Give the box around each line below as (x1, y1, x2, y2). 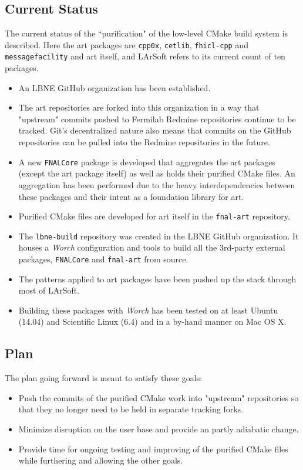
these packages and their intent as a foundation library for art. (18, 190, 244, 202)
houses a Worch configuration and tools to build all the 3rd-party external (18, 241, 285, 254)
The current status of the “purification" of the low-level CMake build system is (5, 27, 288, 39)
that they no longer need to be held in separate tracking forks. (18, 403, 244, 415)
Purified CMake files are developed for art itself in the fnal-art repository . (18, 210, 290, 222)
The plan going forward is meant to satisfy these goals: (5, 372, 203, 384)
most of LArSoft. (18, 284, 80, 296)
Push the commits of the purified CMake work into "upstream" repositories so (18, 391, 299, 404)
